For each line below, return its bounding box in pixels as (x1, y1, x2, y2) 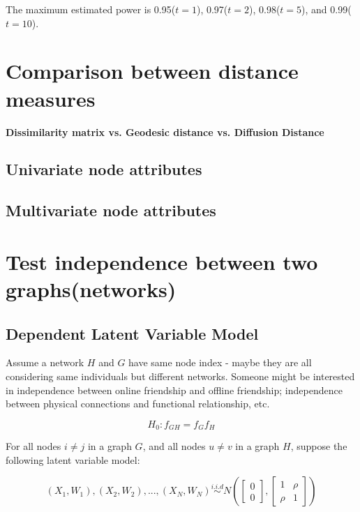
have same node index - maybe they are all (128, 355, 312, 370)
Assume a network (6, 355, 84, 370)
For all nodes (6, 439, 61, 453)
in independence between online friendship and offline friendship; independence (6, 382, 343, 397)
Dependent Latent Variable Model (6, 322, 259, 344)
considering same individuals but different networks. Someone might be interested (6, 369, 355, 384)
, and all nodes (142, 439, 206, 453)
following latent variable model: (6, 452, 140, 467)
